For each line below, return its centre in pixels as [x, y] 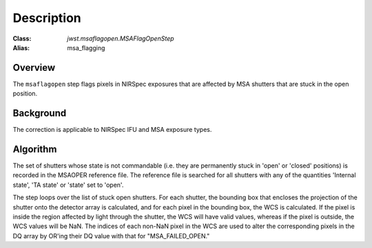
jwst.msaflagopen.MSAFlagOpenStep [121, 38]
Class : [22, 38]
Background [40, 113]
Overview [34, 68]
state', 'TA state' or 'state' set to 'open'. [68, 185]
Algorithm [35, 149]
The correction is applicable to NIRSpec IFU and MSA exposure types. [112, 130]
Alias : [21, 47]
